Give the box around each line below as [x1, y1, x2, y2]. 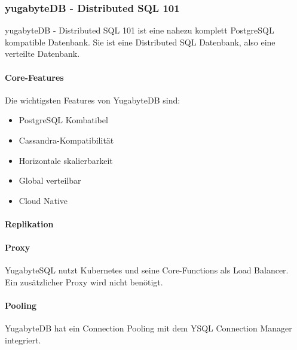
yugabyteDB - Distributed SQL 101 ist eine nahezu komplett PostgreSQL [5, 24, 274, 36]
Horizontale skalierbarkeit [19, 154, 113, 166]
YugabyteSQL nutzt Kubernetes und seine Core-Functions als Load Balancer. [5, 264, 289, 276]
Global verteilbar [19, 174, 81, 187]
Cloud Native [19, 194, 68, 206]
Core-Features [5, 71, 64, 83]
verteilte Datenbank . [5, 47, 80, 60]
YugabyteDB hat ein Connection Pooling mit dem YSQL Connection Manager [5, 322, 292, 334]
